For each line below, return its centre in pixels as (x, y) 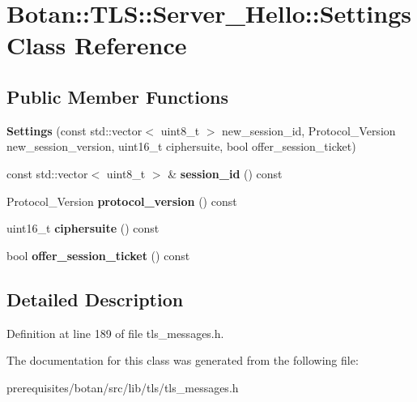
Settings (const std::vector (74, 130)
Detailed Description (95, 299)
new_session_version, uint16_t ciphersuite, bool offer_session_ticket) (181, 146)
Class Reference (97, 45)
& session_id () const (225, 173)
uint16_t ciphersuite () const (83, 228)
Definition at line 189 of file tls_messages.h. (115, 333)
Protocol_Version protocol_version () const (122, 201)
